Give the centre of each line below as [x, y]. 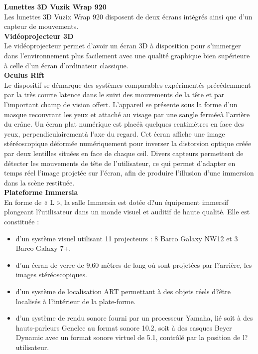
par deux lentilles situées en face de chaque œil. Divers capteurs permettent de [124, 153]
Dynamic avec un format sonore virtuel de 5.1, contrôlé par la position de [128, 337]
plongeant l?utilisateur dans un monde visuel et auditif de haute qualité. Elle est [127, 212]
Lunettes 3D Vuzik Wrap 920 [55, 6]
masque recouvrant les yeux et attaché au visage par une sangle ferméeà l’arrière [127, 114]
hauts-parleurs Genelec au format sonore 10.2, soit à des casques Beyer [124, 327]
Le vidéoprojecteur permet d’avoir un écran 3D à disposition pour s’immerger [123, 46]
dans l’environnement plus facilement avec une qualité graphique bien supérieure [127, 55]
